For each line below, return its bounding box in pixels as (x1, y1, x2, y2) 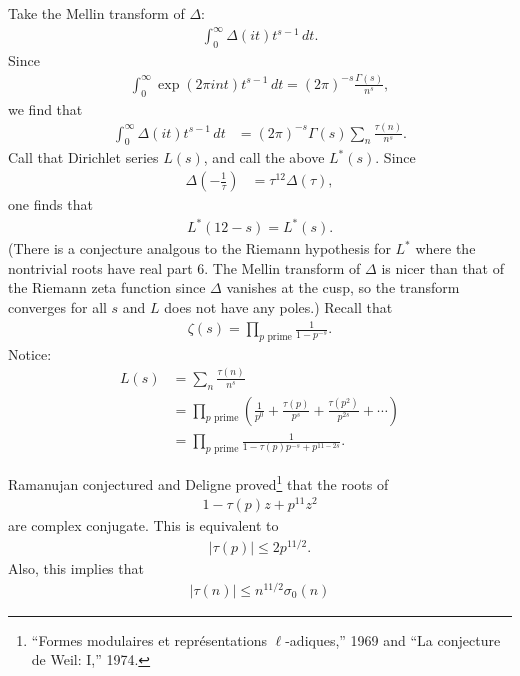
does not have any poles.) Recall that (164, 296, 393, 317)
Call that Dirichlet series (8, 147, 159, 168)
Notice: (8, 343, 52, 364)
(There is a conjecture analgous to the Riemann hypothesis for (8, 238, 391, 259)
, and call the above (203, 147, 325, 168)
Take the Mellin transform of (8, 3, 185, 23)
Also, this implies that (8, 558, 144, 579)
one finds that (8, 194, 93, 215)
